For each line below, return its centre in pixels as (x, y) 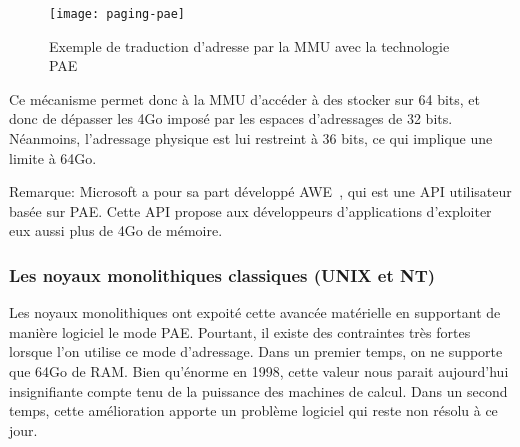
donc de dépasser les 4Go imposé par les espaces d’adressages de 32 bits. (231, 118)
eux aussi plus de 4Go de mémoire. (116, 230)
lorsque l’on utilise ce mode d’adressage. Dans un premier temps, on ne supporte (256, 351)
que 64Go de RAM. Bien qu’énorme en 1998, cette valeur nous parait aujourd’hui (259, 371)
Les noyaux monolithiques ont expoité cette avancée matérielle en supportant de (255, 312)
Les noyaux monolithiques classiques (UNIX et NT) (222, 274)
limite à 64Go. (53, 157)
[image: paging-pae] (117, 14)
